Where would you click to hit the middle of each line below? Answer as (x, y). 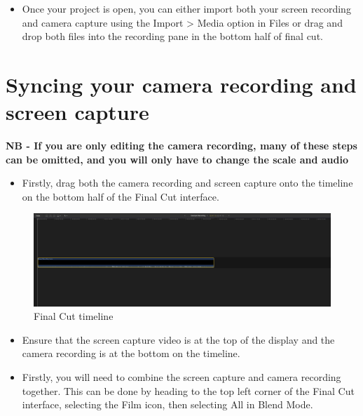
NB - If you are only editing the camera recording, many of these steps (181, 146)
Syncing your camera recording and (181, 84)
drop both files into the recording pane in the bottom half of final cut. (172, 36)
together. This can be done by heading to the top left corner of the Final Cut (188, 390)
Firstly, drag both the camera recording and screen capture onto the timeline (187, 183)
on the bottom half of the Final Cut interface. (121, 196)
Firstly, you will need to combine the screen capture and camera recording (181, 376)
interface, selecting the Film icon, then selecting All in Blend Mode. (167, 404)
